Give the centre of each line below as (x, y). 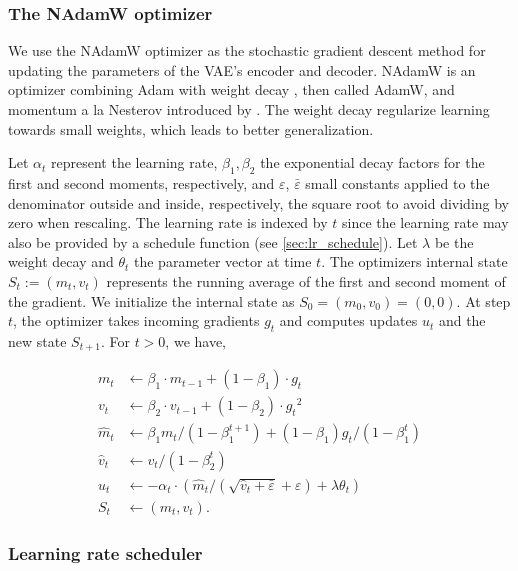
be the (454, 241)
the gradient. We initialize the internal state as (151, 300)
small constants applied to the (397, 182)
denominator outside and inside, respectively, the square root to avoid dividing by (259, 202)
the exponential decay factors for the (372, 162)
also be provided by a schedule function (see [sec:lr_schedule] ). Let (213, 241)
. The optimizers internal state (414, 261)
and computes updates (348, 320)
